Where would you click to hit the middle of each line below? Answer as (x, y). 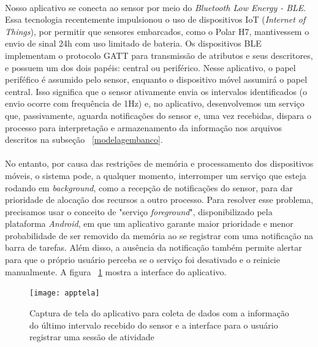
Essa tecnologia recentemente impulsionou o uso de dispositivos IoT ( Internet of (155, 19)
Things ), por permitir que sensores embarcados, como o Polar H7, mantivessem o (157, 31)
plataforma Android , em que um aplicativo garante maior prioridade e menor (149, 223)
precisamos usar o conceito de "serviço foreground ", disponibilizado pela (139, 211)
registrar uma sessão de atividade (92, 337)
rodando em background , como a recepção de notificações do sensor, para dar (149, 187)
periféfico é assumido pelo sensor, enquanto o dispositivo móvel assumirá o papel (156, 79)
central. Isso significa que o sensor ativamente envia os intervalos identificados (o (156, 91)
